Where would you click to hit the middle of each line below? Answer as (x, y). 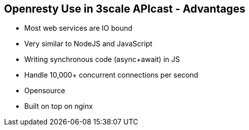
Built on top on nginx (59, 106)
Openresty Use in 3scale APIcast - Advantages (125, 9)
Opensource (45, 91)
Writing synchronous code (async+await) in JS (102, 59)
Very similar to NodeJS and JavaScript (88, 44)
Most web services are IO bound (79, 28)
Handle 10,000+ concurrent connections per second (111, 75)
